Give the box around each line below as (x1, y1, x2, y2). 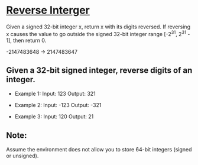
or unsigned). (6, 152, 39, 160)
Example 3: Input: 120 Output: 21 (14, 113, 94, 120)
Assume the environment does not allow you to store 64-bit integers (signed (6, 146, 192, 153)
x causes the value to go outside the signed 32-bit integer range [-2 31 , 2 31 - (6, 29, 190, 37)
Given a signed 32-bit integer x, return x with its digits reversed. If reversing (6, 23, 191, 30)
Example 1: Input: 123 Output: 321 (14, 90, 96, 98)
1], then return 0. (6, 37, 47, 44)
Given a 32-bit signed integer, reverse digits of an (6, 65, 193, 75)
